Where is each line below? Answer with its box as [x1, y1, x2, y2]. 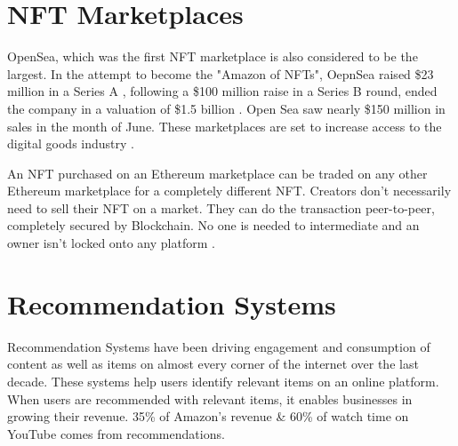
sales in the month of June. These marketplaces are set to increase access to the [7, 116, 442, 135]
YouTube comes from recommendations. [7, 424, 225, 442]
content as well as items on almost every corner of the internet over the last [7, 354, 419, 373]
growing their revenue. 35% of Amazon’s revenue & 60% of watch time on [7, 407, 409, 426]
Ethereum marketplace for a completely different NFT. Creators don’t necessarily [7, 181, 452, 200]
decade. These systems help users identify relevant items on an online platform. [7, 371, 439, 390]
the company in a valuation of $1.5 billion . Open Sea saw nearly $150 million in [7, 99, 446, 117]
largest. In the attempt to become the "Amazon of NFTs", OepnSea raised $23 [7, 64, 434, 83]
